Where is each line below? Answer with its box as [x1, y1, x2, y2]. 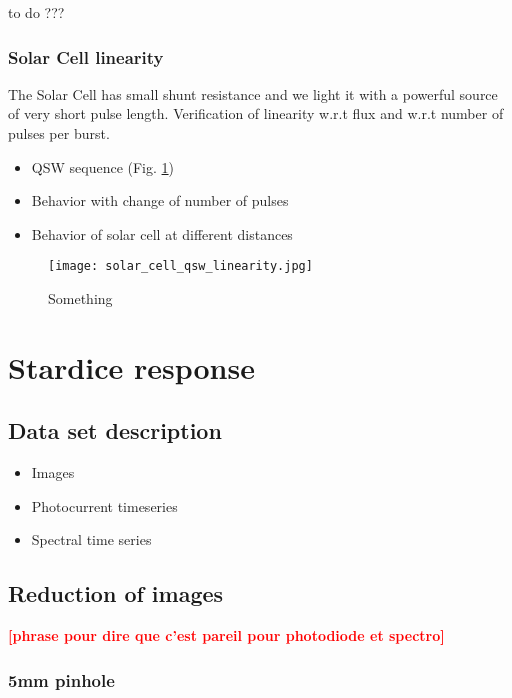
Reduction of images [8, 578, 224, 609]
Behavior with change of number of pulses [31, 190, 289, 211]
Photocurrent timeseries [31, 495, 178, 516]
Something [48, 288, 113, 309]
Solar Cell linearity [8, 44, 164, 69]
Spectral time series [31, 529, 152, 550]
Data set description [8, 415, 222, 446]
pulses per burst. [8, 123, 110, 143]
